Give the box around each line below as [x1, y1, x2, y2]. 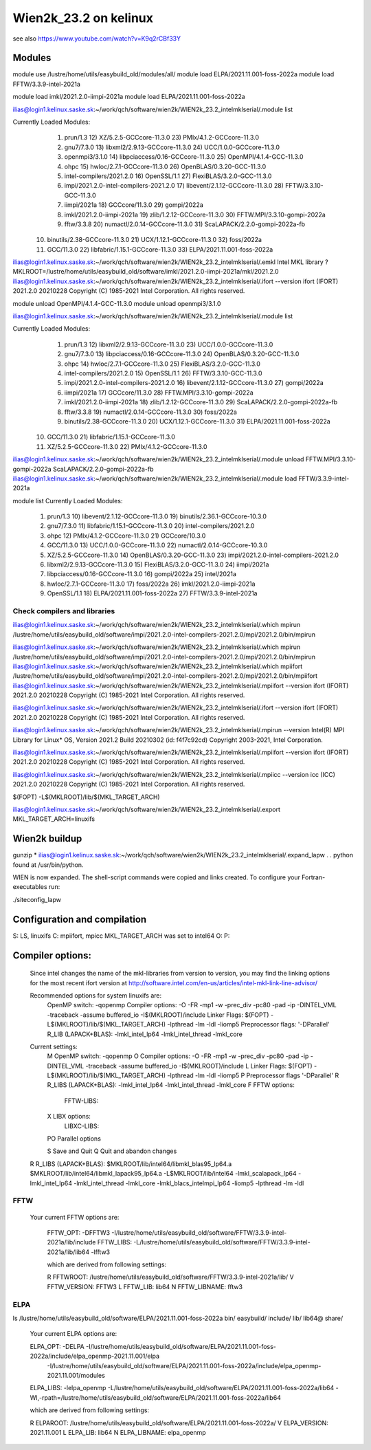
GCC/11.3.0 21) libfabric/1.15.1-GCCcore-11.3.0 [47, 433, 175, 441]
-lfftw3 [90, 1248, 110, 1256]
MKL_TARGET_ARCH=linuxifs [12, 815, 95, 823]
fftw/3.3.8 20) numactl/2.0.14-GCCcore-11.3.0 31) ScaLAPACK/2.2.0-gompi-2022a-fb [64, 220, 306, 228]
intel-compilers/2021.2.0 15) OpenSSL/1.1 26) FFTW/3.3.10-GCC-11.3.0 [64, 369, 262, 377]
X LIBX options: [47, 1112, 91, 1121]
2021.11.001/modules [47, 1371, 106, 1379]
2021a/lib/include [47, 1238, 96, 1246]
